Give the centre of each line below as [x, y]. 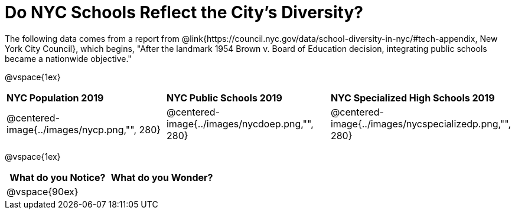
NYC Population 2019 [55, 98]
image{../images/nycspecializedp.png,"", [421, 124]
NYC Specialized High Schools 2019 [413, 98]
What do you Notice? [58, 177]
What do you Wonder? [162, 177]
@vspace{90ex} [43, 191]
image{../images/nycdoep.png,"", [240, 124]
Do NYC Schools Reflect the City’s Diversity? [184, 12]
